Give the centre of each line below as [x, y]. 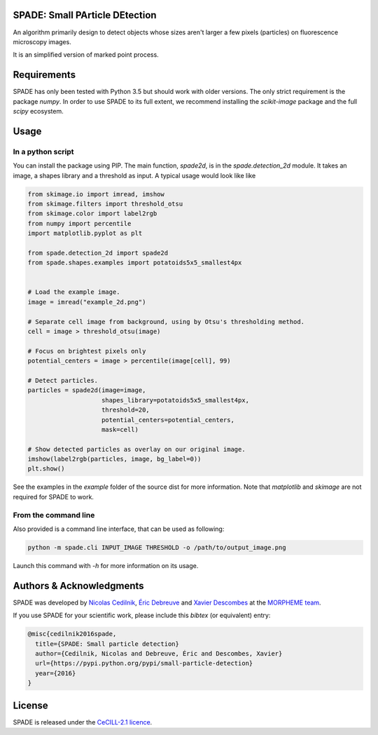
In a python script [43, 151]
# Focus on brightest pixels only [87, 351]
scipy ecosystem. [38, 111]
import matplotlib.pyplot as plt [85, 234]
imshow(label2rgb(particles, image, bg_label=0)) [114, 459]
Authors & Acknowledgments [78, 586]
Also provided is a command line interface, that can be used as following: [119, 529]
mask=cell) [120, 429]
